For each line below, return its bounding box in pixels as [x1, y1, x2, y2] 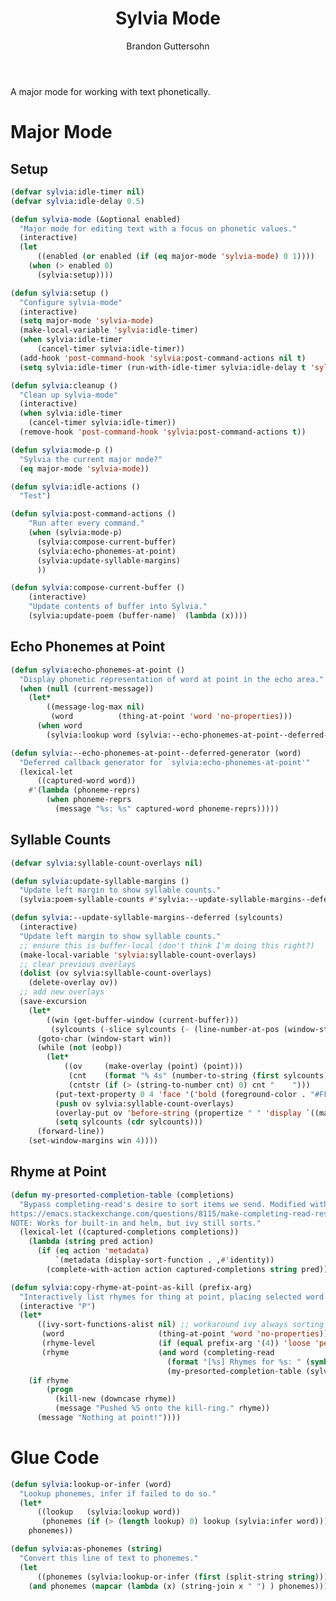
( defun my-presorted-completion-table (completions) [10, 1190, 235, 1200]
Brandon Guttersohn [126, 40, 210, 52]
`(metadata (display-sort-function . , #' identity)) [54, 1255, 275, 1265]
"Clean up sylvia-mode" [19, 390, 118, 400]
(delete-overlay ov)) [28, 978, 118, 988]
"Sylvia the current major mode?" [19, 454, 163, 464]
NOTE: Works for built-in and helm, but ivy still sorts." [10, 1218, 262, 1228]
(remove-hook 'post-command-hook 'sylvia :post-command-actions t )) [19, 427, 307, 437]
